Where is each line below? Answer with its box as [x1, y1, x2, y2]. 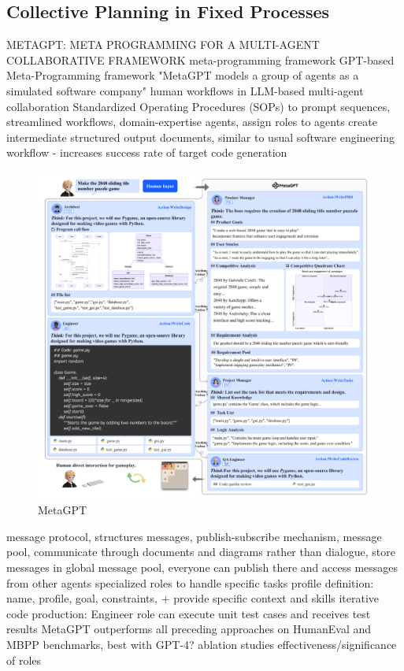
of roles [6, 651, 42, 668]
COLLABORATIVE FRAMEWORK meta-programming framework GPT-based [6, 51, 395, 68]
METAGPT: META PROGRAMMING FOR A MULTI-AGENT [6, 36, 320, 53]
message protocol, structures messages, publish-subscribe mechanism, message [6, 528, 382, 544]
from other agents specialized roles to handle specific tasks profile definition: [6, 574, 374, 591]
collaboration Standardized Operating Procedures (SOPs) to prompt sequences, [6, 98, 391, 114]
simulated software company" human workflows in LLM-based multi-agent [6, 82, 364, 98]
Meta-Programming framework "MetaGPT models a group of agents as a [6, 67, 359, 83]
